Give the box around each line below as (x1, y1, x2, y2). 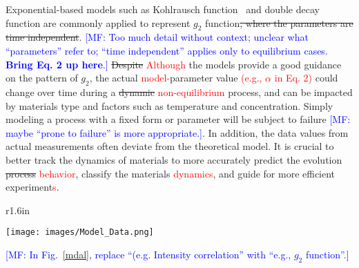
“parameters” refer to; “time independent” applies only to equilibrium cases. (6, 43, 328, 57)
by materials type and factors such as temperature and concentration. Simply (6, 98, 333, 113)
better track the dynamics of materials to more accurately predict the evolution (6, 152, 342, 166)
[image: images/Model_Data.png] (6, 227, 154, 238)
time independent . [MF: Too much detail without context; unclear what (6, 30, 309, 44)
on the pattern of (6, 70, 78, 85)
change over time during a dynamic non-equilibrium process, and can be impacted (6, 84, 353, 99)
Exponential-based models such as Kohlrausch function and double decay (6, 2, 320, 16)
